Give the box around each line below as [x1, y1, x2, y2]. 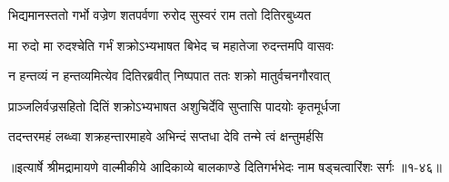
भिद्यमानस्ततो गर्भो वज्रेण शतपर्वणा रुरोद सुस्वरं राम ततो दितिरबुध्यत [8, 5, 312, 24]
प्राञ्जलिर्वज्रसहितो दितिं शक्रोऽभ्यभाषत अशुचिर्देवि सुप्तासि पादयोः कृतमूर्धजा [8, 96, 341, 115]
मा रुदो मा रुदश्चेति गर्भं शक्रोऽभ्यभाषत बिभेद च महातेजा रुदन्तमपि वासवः [8, 35, 334, 54]
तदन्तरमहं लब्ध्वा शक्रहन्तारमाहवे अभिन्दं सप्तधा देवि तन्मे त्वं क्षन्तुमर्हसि [8, 127, 324, 146]
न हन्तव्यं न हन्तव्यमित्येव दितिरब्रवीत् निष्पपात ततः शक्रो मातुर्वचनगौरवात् [8, 66, 330, 85]
